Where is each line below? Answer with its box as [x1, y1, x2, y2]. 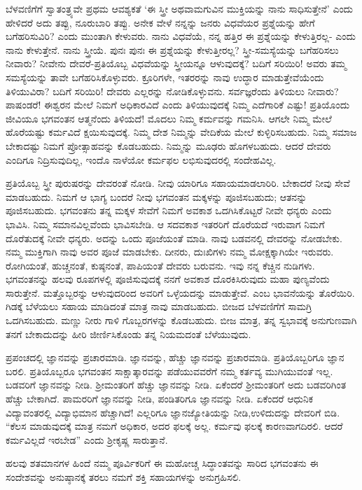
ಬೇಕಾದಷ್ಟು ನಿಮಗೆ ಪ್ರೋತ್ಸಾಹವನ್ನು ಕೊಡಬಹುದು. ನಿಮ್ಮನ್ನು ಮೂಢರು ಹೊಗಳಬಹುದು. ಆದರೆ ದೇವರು [6, 138, 331, 153]
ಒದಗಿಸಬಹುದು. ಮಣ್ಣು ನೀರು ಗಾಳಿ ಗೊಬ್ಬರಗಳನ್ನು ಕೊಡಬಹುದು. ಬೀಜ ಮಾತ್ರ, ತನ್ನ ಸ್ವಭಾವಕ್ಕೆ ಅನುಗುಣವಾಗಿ [6, 313, 357, 328]
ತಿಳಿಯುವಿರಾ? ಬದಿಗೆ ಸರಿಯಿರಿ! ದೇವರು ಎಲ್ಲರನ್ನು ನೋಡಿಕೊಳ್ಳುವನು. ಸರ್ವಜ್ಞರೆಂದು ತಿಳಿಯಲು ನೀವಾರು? [6, 83, 339, 98]
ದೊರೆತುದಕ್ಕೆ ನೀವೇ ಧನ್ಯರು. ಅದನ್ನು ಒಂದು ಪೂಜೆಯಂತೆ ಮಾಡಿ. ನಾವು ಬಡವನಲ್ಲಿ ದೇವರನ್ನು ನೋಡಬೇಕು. [6, 230, 342, 245]
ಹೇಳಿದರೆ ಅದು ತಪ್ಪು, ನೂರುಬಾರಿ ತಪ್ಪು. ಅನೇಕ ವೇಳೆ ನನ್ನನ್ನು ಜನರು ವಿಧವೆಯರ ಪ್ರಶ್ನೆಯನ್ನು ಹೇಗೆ [6, 15, 315, 29]
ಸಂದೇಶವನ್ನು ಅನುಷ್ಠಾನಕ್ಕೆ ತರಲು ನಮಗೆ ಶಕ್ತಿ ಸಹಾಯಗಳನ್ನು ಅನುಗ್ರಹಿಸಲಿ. [6, 470, 242, 484]
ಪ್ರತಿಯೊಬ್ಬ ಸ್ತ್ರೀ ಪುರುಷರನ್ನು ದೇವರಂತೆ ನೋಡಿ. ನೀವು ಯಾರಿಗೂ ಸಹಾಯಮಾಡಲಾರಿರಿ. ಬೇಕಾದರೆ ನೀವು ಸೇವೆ [6, 176, 350, 190]
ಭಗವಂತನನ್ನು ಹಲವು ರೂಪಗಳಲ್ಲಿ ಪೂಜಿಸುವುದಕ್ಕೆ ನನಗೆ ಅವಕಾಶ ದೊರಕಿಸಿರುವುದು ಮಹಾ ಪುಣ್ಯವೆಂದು [6, 272, 330, 286]
